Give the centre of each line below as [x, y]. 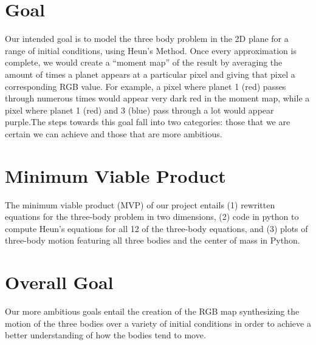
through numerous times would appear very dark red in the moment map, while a [157, 98]
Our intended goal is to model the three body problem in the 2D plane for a [147, 39]
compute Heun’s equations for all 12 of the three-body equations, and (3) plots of [156, 228]
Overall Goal [59, 282]
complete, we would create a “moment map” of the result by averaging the [144, 62]
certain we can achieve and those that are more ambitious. [114, 133]
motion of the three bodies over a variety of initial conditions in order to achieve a [158, 323]
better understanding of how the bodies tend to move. [105, 335]
